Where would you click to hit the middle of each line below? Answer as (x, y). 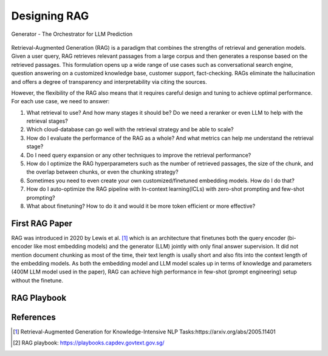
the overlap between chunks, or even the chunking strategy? (102, 172)
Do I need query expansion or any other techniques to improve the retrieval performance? (139, 155)
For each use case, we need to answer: (60, 101)
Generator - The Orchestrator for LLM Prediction (72, 34)
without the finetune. (37, 280)
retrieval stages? (47, 121)
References (33, 317)
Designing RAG (50, 16)
